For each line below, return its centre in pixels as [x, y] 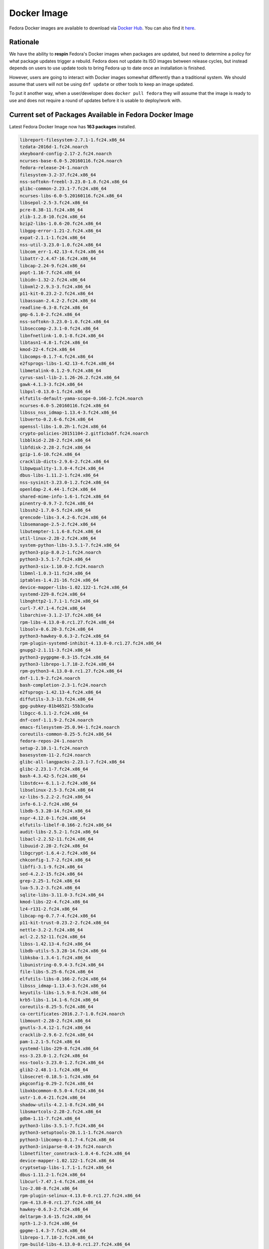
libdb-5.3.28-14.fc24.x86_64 [55, 811]
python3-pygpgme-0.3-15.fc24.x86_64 [65, 657]
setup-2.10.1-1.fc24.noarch [54, 748]
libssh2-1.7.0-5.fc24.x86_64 [55, 510]
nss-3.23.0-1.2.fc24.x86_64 [54, 1056]
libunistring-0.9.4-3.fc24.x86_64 [62, 965]
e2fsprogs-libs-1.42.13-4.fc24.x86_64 [67, 364]
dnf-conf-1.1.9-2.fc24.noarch [57, 720]
